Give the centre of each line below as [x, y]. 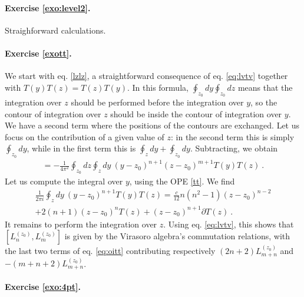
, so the [264, 102]
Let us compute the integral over [64, 181]
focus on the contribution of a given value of [85, 136]
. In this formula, [158, 87]
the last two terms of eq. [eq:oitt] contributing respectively [110, 251]
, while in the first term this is [81, 148]
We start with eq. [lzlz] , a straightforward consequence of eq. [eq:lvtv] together [146, 76]
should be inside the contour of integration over [196, 113]
